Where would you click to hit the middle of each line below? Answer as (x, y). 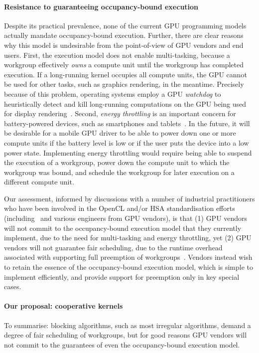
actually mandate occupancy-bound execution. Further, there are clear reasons (124, 35)
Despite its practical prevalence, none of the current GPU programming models (125, 25)
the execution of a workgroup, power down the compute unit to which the (117, 162)
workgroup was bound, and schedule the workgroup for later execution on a (119, 172)
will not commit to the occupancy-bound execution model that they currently (123, 228)
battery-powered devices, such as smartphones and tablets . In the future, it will (127, 123)
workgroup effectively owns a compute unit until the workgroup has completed (124, 65)
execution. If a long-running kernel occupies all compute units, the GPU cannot (126, 74)
